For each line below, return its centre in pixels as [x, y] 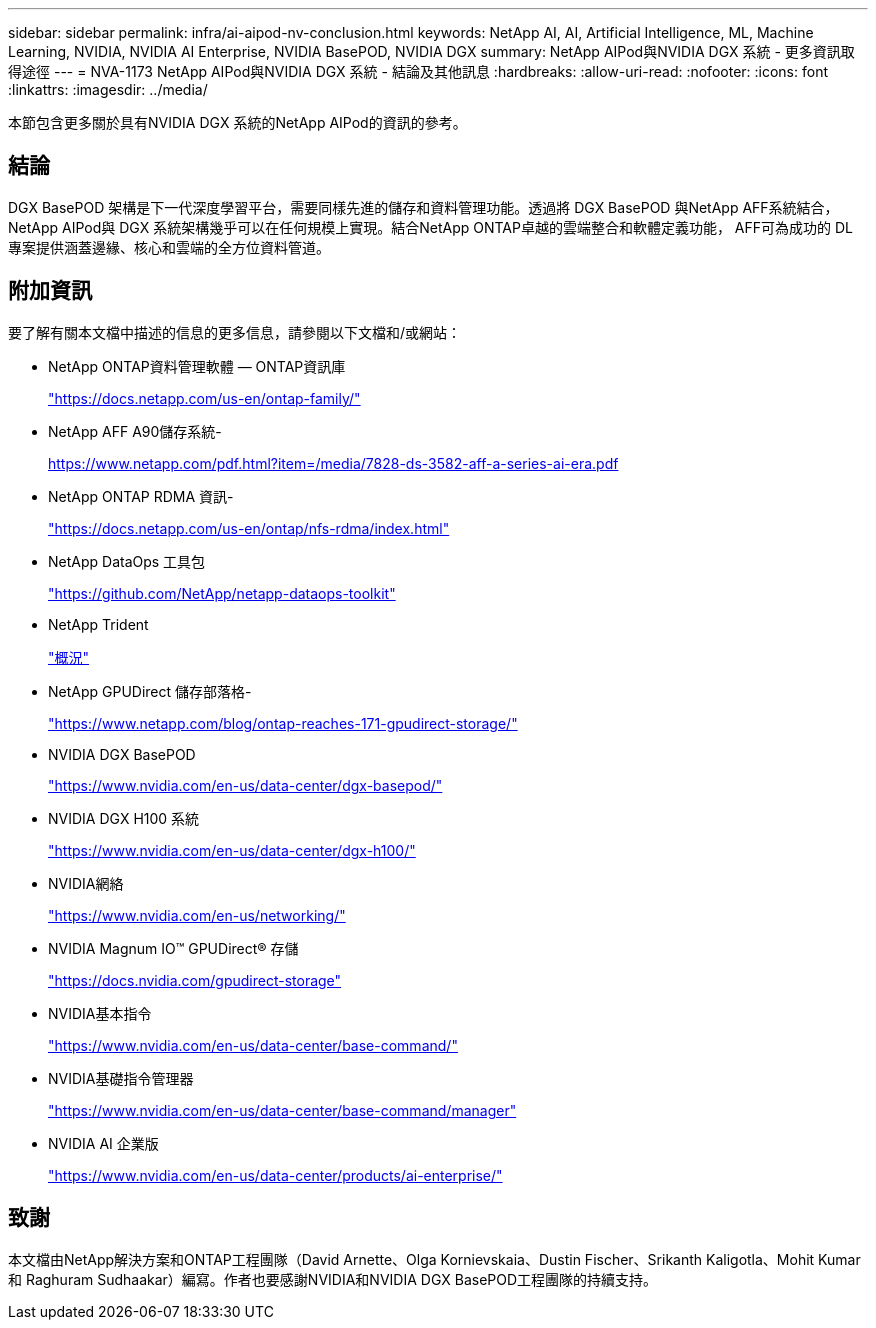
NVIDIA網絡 [86, 883]
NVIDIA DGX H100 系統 [124, 818]
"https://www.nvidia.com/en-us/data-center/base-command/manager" [282, 1110]
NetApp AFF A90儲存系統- [135, 431]
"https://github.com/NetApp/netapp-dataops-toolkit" [222, 593]
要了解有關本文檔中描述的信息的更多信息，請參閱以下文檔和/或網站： [235, 332]
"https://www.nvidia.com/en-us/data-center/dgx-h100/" [232, 850]
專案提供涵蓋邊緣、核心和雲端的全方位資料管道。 [169, 247]
